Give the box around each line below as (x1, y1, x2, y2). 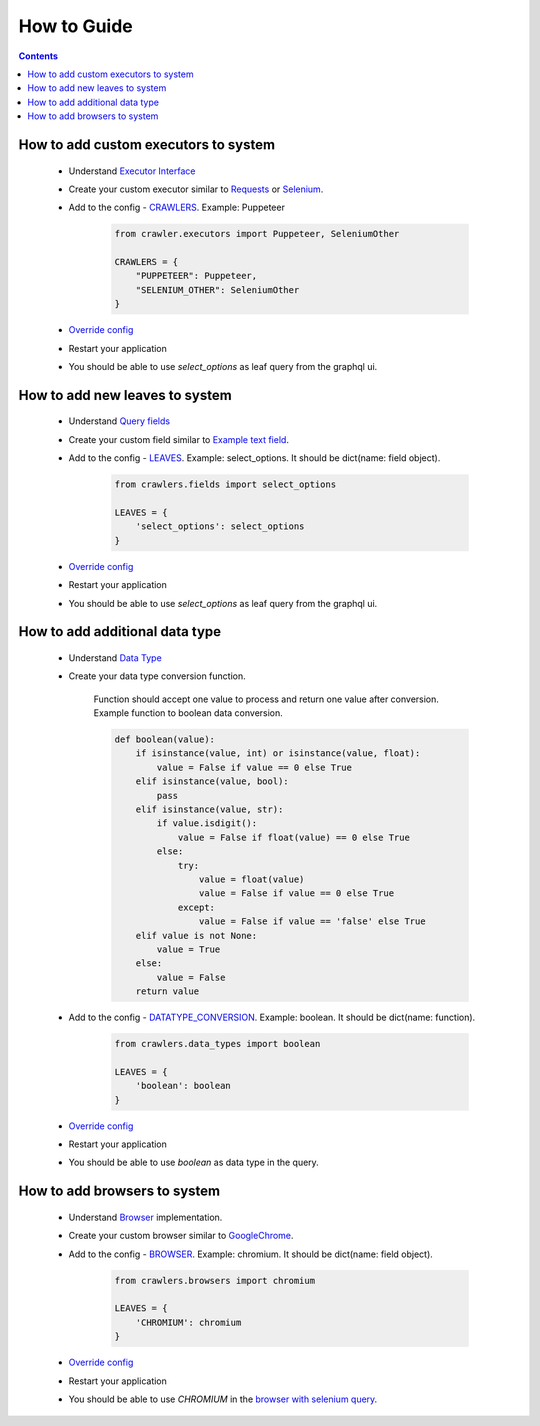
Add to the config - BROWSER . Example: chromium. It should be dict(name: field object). (68, 1248, 434, 1260)
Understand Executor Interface (68, 165, 196, 177)
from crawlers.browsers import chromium (114, 1275, 315, 1286)
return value (135, 986, 200, 997)
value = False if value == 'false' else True (198, 916, 426, 927)
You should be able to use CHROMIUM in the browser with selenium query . (68, 1393, 378, 1405)
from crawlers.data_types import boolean (114, 1038, 321, 1050)
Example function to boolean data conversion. (93, 707, 284, 719)
